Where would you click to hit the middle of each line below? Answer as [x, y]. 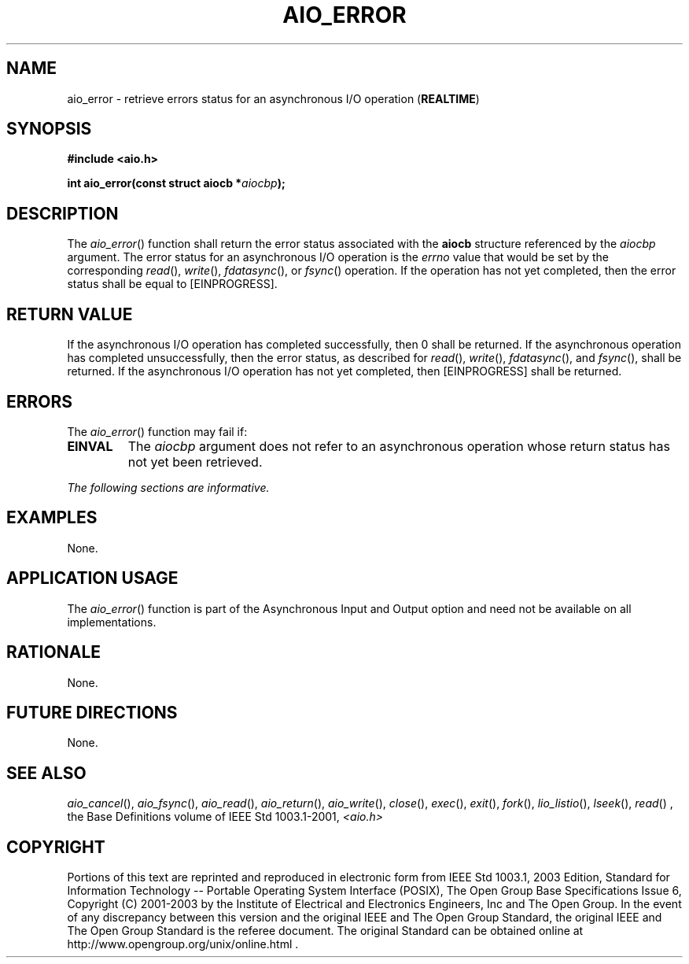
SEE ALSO [46, 773]
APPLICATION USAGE [92, 578]
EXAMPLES [52, 518]
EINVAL [90, 446]
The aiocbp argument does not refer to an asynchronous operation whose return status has [399, 446]
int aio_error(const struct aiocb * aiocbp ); [176, 183]
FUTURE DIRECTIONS [92, 712]
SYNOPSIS [49, 129]
